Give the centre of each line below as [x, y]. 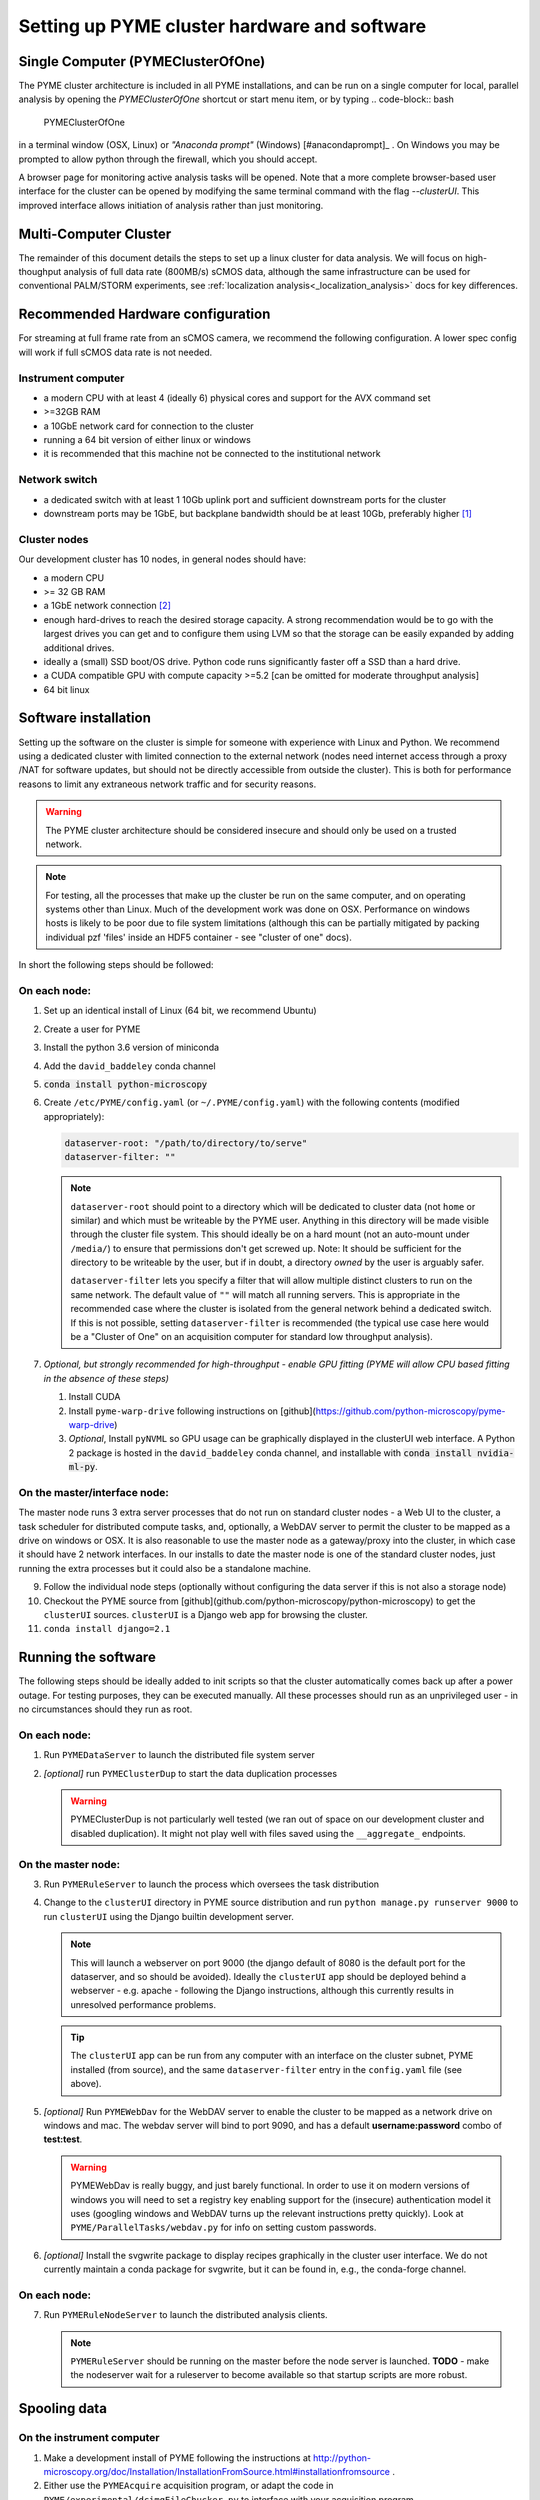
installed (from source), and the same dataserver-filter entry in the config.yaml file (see [266, 2069]
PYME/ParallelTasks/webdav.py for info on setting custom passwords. [223, 2227]
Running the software [87, 1657]
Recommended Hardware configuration [144, 314]
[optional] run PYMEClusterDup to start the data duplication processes [190, 1773]
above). [86, 2084]
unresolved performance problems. [143, 2004]
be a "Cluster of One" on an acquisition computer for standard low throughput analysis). [252, 1337]
